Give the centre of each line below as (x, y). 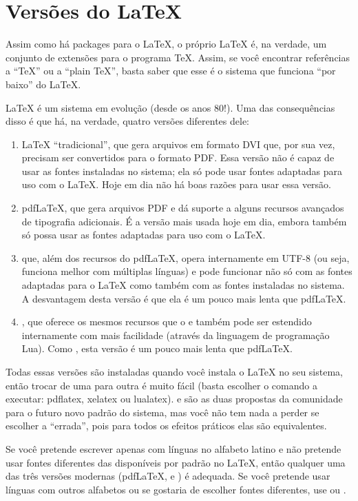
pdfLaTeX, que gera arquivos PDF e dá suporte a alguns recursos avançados (183, 208)
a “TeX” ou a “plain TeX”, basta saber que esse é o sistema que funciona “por (171, 71)
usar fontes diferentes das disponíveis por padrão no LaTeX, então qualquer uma (176, 462)
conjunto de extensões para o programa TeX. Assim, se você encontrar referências (178, 57)
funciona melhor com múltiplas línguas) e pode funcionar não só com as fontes (187, 271)
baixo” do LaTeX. (43, 84)
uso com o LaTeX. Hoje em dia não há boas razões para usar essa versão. (176, 184)
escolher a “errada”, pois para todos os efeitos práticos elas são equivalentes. (166, 426)
